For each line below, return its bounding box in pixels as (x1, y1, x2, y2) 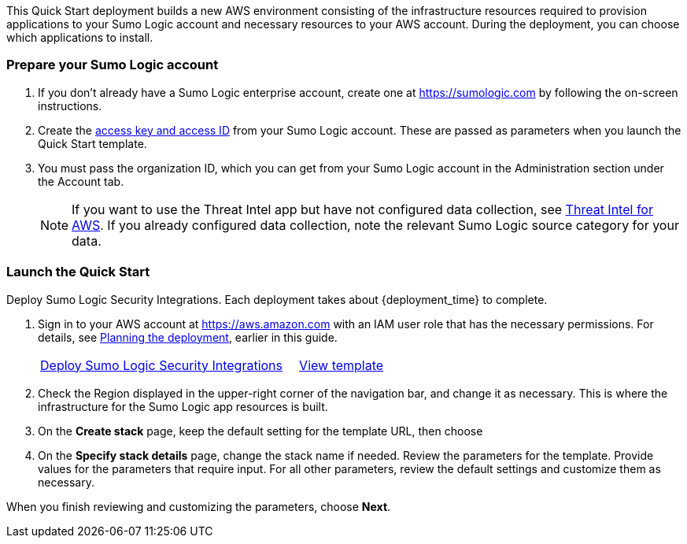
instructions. (38, 98, 102, 113)
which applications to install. (6, 31, 153, 44)
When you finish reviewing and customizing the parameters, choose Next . (6, 499, 391, 513)
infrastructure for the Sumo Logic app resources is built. (38, 399, 328, 413)
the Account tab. (38, 174, 124, 188)
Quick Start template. (38, 136, 147, 150)
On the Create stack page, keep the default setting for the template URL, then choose (38, 424, 483, 438)
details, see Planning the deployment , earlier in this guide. (38, 330, 338, 344)
